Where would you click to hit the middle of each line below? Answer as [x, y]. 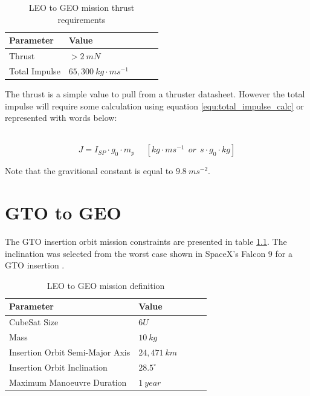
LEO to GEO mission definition [106, 285]
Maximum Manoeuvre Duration [68, 382]
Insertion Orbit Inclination [58, 367]
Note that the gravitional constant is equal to [89, 171]
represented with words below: [61, 118]
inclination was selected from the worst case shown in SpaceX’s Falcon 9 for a [149, 253]
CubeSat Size [34, 322]
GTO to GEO [63, 213]
